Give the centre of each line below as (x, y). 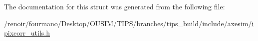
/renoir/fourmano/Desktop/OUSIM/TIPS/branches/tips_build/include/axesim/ (128, 23)
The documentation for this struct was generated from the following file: (115, 6)
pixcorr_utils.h (27, 33)
